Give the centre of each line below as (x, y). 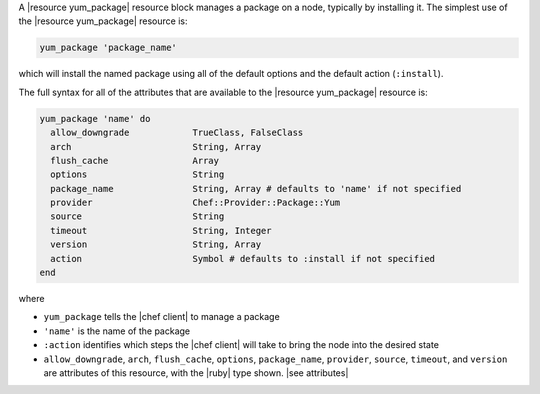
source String (137, 216)
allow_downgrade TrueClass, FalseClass (177, 133)
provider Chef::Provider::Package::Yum (195, 203)
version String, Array (156, 244)
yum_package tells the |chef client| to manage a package (161, 317)
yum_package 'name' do (95, 118)
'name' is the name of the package (117, 331)
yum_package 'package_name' (108, 48)
